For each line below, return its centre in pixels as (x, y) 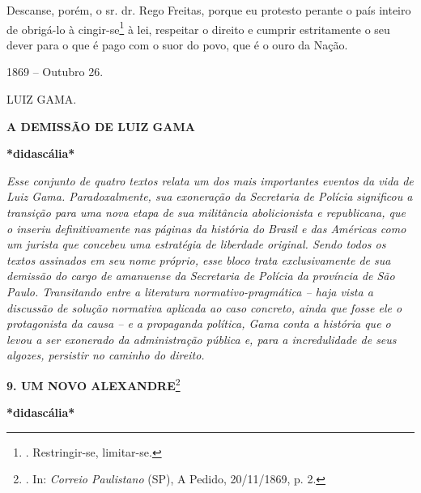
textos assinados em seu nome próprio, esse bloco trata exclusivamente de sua (199, 259)
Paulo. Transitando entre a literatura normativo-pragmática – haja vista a (190, 291)
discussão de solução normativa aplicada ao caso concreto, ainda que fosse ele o (204, 307)
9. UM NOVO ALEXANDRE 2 (94, 384)
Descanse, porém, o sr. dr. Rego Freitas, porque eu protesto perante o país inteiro (209, 10)
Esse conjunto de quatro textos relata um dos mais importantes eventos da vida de (210, 180)
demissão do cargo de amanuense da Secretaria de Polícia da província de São (201, 276)
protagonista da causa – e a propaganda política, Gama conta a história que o (199, 323)
